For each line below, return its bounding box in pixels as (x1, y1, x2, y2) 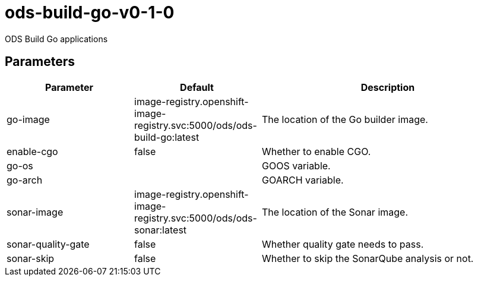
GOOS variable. (262, 159, 331, 172)
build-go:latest (134, 131, 200, 143)
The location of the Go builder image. (262, 113, 428, 125)
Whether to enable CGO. (262, 145, 371, 157)
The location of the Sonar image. (262, 206, 409, 218)
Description (360, 81, 415, 93)
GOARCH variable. (262, 173, 344, 186)
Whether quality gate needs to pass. (262, 238, 424, 250)
